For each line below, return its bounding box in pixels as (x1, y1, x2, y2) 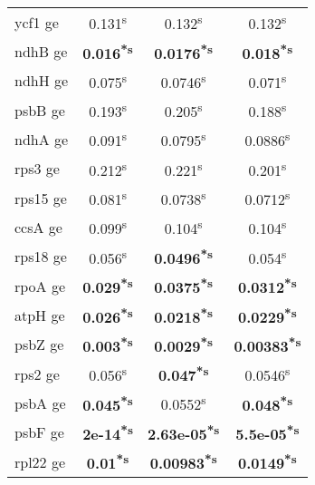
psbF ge (14, 422, 64, 443)
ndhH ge (14, 70, 69, 92)
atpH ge (14, 304, 65, 325)
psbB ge (14, 99, 65, 121)
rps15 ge (14, 187, 67, 209)
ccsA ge (14, 216, 62, 238)
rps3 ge (14, 158, 60, 179)
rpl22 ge (14, 451, 66, 472)
